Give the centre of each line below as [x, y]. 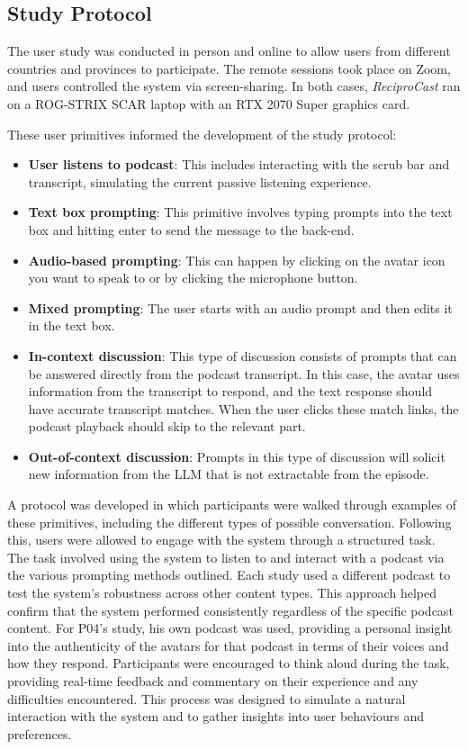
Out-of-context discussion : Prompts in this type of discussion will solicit [237, 456]
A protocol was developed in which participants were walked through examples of [232, 505]
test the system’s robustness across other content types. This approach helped [222, 593]
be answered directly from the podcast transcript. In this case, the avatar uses [244, 373]
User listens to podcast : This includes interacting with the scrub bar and [239, 164]
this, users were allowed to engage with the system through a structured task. [221, 540]
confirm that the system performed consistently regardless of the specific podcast [230, 610]
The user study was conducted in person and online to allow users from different [229, 51]
